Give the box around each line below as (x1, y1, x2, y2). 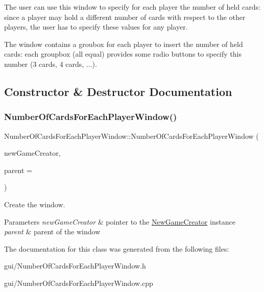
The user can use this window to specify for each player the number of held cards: (4, 2, 260, 12)
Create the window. (4, 199, 65, 209)
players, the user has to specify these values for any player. (4, 21, 188, 32)
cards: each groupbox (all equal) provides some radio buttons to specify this (4, 48, 242, 59)
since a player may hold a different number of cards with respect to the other (4, 11, 246, 22)
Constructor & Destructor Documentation (4, 83, 232, 99)
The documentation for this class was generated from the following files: (4, 243, 229, 254)
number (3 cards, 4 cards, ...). (4, 58, 97, 69)
